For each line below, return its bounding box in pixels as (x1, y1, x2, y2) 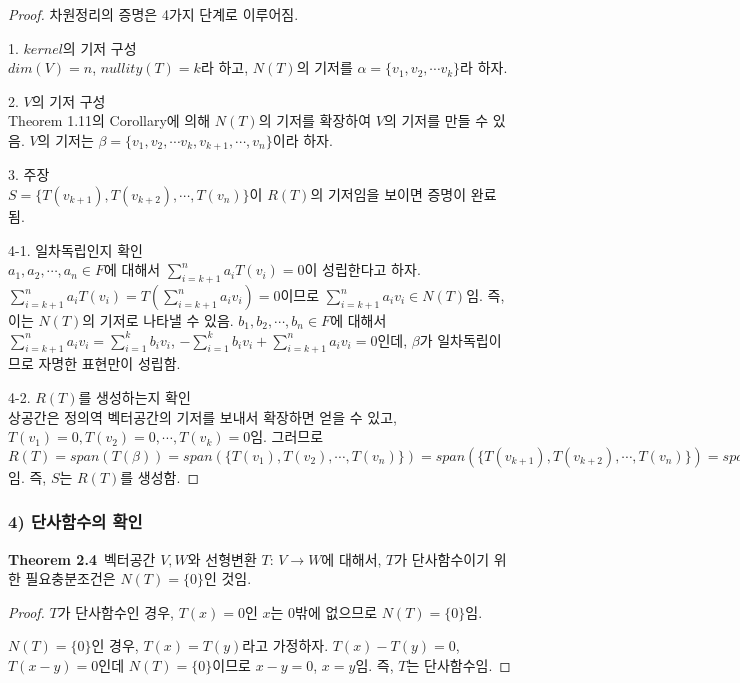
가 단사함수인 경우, (57, 601, 175, 622)
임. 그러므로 (250, 426, 324, 447)
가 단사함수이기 (394, 548, 490, 569)
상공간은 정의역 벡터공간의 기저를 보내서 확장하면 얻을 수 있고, (8, 406, 397, 427)
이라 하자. (272, 129, 333, 150)
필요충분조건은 (25, 568, 116, 589)
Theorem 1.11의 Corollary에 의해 (8, 110, 211, 131)
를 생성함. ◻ (120, 466, 200, 487)
